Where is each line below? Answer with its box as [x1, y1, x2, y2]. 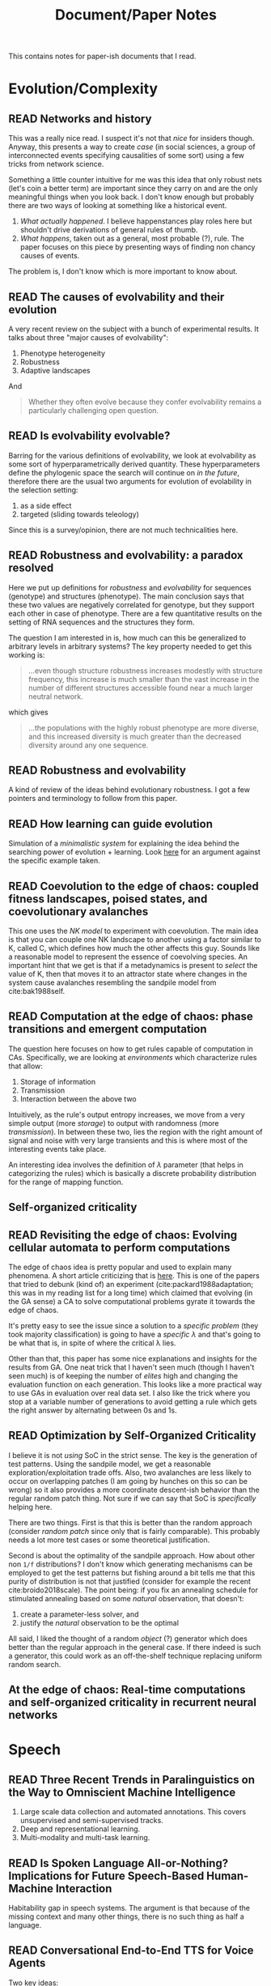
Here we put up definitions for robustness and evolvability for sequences [8, 582, 252, 592]
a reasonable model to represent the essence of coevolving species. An [8, 952, 248, 961]
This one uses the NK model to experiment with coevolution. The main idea [8, 926, 259, 936]
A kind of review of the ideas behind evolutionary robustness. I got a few [8, 785, 251, 795]
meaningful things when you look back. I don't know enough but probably [8, 192, 255, 202]
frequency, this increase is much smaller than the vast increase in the [28, 674, 260, 684]
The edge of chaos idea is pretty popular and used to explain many [8, 1262, 232, 1272]
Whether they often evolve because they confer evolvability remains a [28, 397, 262, 407]
